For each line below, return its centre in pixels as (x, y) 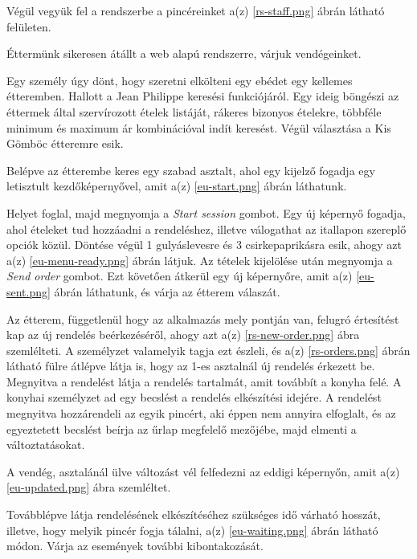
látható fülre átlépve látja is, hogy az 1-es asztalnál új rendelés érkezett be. (191, 366)
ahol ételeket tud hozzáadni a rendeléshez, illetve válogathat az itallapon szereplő (206, 228)
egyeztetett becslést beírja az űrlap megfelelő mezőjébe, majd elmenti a (182, 428)
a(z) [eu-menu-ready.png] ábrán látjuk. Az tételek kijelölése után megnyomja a (200, 260)
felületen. (29, 26)
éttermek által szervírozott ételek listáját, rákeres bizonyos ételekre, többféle (194, 111)
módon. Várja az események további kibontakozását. (135, 546)
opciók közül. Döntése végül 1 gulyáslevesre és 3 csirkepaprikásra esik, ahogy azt (204, 245)
